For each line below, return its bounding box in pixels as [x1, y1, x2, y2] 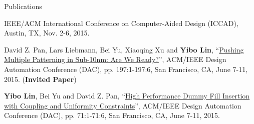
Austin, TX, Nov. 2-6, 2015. [4, 27, 90, 38]
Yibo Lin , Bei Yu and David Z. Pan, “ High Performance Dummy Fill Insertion [4, 90, 250, 101]
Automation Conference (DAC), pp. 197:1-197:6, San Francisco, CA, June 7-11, [4, 63, 248, 74]
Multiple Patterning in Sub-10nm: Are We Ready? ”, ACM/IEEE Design [4, 54, 226, 64]
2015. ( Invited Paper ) [4, 73, 77, 84]
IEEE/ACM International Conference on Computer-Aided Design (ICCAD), [4, 17, 238, 28]
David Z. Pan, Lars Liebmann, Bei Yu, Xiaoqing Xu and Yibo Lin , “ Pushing [4, 44, 244, 54]
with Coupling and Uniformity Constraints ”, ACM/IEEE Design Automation [4, 100, 241, 110]
